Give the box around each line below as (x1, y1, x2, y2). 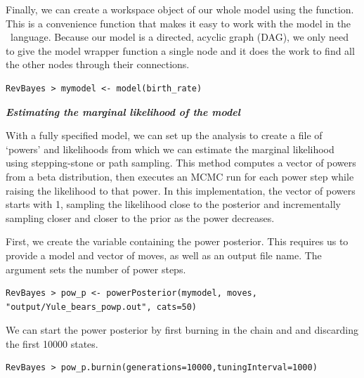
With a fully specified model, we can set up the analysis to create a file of (6, 128, 323, 143)
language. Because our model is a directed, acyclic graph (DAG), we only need (10, 30, 349, 44)
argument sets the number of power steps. (6, 261, 186, 276)
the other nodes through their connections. (6, 57, 190, 72)
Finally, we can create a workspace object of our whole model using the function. (6, 2, 354, 16)
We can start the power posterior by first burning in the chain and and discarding (6, 322, 358, 337)
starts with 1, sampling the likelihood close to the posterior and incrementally (6, 197, 341, 211)
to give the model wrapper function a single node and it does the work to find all (6, 43, 355, 58)
